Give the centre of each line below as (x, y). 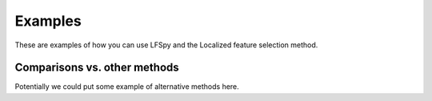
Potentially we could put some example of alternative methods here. (127, 87)
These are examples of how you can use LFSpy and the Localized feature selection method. (166, 45)
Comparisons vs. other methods (97, 68)
